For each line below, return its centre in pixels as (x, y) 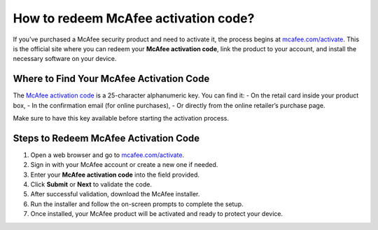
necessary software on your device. (65, 59)
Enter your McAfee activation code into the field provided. (115, 175)
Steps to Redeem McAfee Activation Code (106, 138)
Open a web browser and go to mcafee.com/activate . (107, 155)
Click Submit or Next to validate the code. (91, 184)
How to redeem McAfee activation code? (134, 18)
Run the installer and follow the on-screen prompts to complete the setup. (137, 204)
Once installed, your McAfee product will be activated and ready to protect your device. (157, 214)
